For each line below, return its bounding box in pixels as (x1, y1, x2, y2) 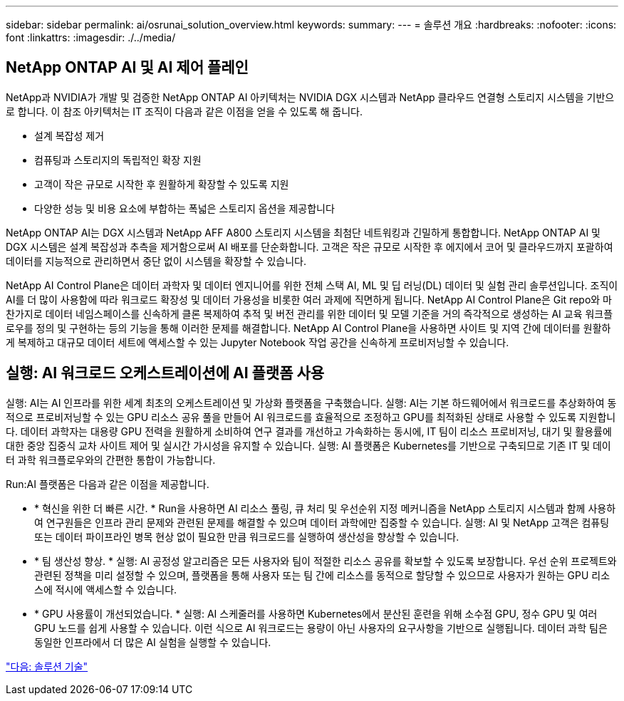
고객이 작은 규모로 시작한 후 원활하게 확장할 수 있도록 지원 (34, 177, 289, 190)
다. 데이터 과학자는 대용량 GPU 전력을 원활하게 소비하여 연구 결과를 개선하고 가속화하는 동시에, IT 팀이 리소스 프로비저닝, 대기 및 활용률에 (6, 425, 612, 437)
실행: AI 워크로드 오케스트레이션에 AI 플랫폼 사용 (6, 364, 325, 383)
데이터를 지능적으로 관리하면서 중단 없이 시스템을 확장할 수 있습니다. (6, 254, 306, 267)
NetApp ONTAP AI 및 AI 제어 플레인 (6, 58, 249, 77)
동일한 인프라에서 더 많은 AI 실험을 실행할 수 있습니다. (34, 635, 271, 648)
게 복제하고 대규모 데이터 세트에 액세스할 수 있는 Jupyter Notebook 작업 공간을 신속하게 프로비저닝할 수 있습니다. (6, 336, 509, 348)
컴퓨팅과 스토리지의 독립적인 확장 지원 (34, 153, 202, 166)
